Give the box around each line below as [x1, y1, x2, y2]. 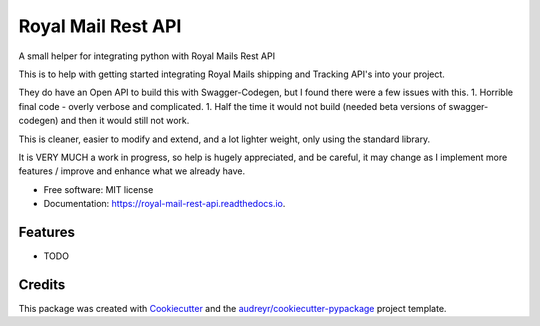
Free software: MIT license [43, 183, 154, 195]
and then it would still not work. [60, 115, 190, 127]
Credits [18, 276, 66, 293]
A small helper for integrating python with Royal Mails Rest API [18, 50, 275, 62]
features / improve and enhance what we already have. [18, 165, 246, 177]
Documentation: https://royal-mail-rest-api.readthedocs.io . [43, 198, 286, 210]
